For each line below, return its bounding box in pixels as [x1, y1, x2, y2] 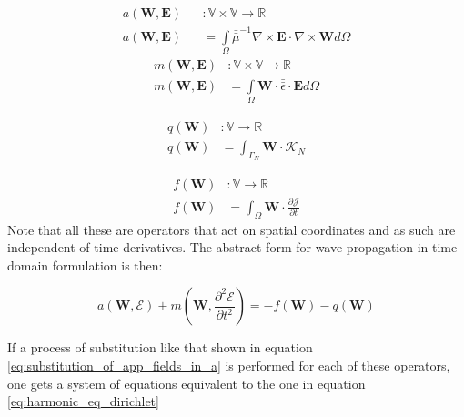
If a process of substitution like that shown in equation [7, 338, 313, 357]
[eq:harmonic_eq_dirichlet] [7, 392, 159, 411]
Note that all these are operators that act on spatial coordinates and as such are [7, 219, 456, 239]
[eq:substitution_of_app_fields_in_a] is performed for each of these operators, [7, 355, 450, 374]
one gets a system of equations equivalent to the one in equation [7, 373, 366, 392]
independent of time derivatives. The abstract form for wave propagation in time [7, 238, 458, 257]
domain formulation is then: [7, 255, 163, 274]
